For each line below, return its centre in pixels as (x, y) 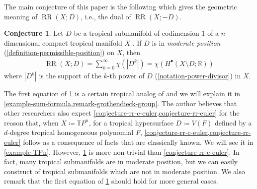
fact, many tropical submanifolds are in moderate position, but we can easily (121, 161)
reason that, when (31, 122)
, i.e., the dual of (106, 16)
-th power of (126, 75)
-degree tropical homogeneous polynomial (71, 132)
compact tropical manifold (82, 42)
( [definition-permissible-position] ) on (59, 52)
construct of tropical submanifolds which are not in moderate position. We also (125, 171)
